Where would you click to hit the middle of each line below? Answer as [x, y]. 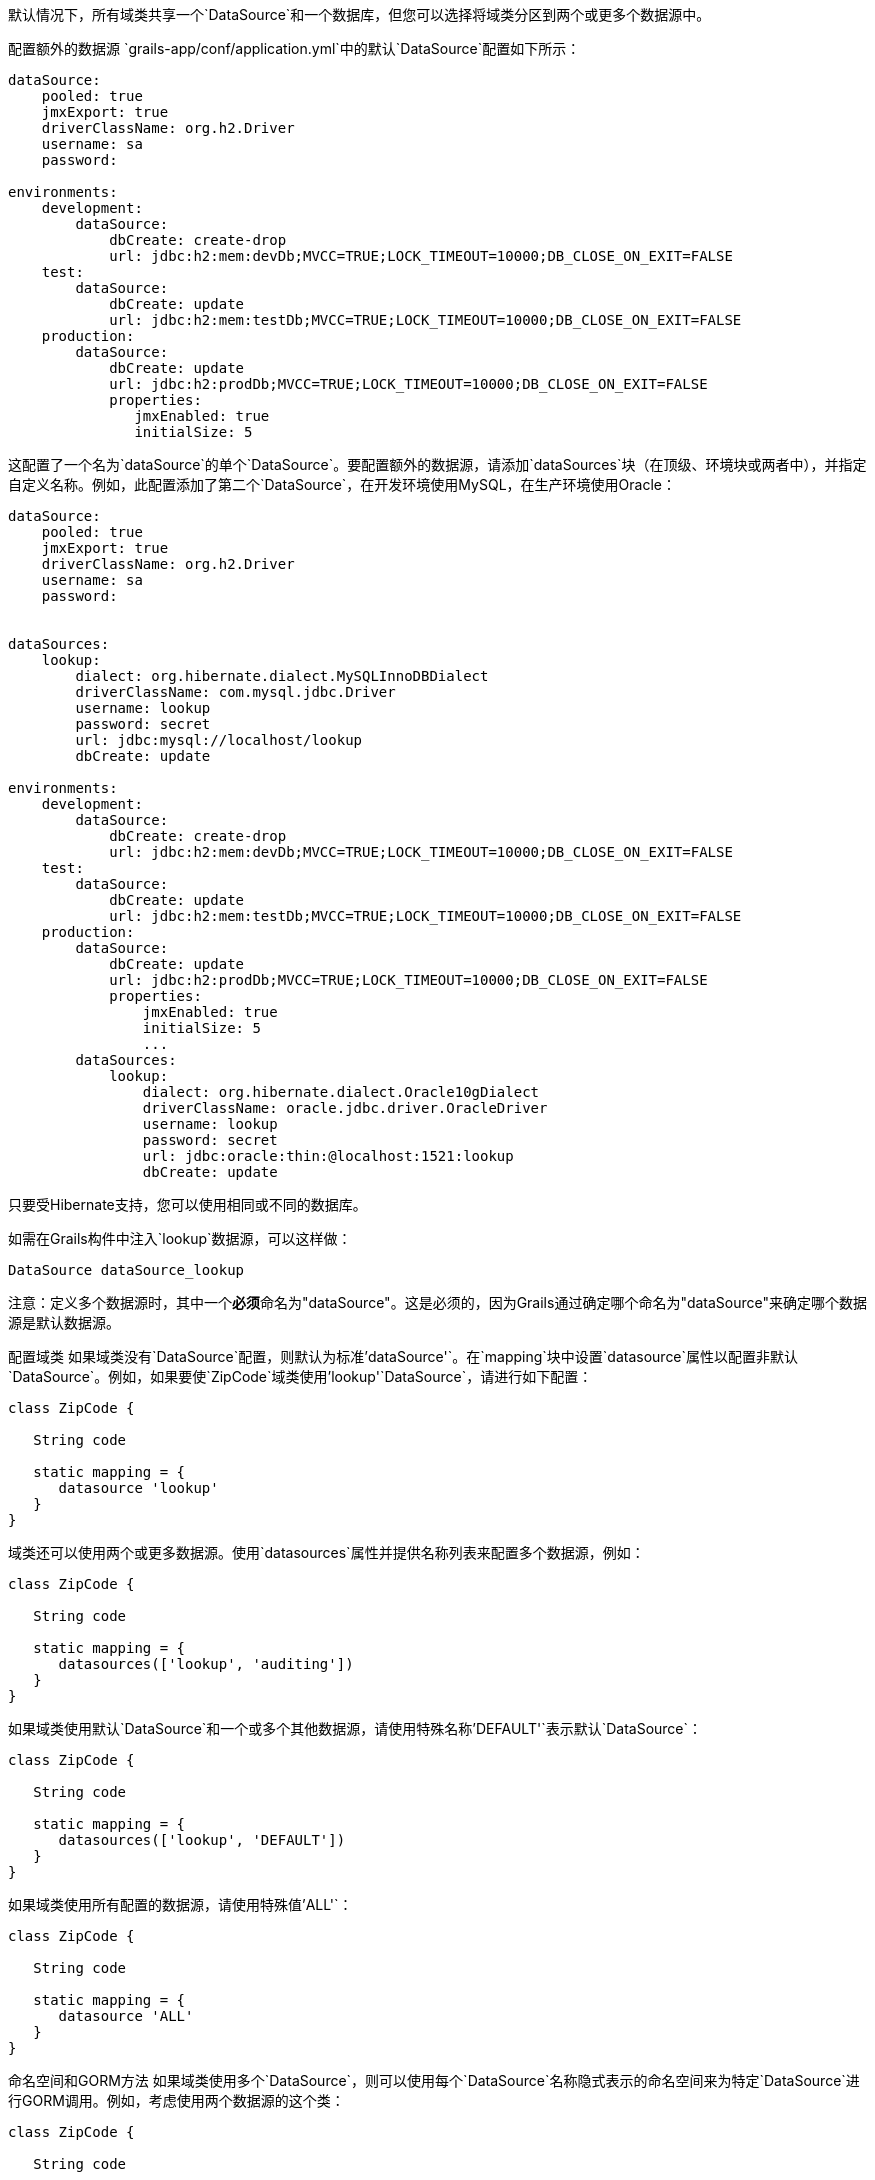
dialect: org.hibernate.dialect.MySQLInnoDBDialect [282, 676]
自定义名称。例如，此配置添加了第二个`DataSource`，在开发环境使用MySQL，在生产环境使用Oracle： [342, 484]
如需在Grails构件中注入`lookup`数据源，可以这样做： [180, 1238]
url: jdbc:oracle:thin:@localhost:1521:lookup [328, 1156]
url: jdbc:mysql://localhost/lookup [219, 740]
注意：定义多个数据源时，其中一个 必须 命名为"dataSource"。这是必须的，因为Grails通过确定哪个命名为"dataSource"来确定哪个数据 [438, 1302]
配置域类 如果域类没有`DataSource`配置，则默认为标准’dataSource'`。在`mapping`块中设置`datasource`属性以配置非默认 [403, 1356]
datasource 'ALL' [126, 2016]
